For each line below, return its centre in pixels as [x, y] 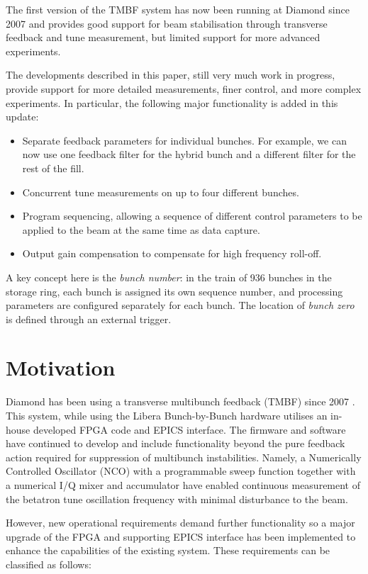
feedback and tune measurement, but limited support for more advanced [163, 37]
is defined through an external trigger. [89, 319]
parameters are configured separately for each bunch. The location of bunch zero [180, 305]
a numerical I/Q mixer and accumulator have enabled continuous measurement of [183, 484]
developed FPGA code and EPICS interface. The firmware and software [189, 429]
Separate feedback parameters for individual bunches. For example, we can [184, 140]
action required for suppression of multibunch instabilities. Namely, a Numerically [184, 457]
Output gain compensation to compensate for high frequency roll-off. [172, 253]
